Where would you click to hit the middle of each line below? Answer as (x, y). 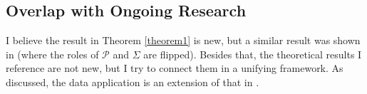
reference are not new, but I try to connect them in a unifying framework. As (175, 68)
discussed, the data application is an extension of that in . (133, 82)
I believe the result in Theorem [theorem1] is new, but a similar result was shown (183, 40)
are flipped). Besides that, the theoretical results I (253, 54)
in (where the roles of (52, 54)
